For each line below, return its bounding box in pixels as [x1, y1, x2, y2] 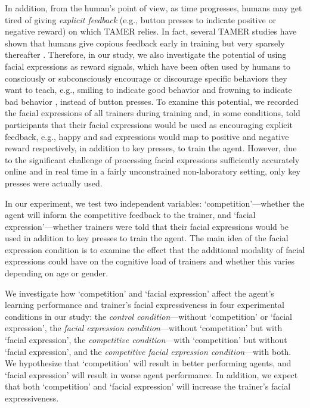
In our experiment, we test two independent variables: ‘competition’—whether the [5, 197, 305, 209]
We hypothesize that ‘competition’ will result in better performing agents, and [5, 357, 292, 369]
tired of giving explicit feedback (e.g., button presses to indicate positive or [5, 13, 276, 26]
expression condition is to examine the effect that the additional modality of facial [5, 243, 305, 256]
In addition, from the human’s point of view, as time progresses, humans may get [5, 2, 302, 14]
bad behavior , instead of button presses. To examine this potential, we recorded [5, 95, 299, 107]
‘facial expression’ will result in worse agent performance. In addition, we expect [5, 368, 298, 381]
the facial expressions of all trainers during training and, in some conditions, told [5, 107, 300, 119]
